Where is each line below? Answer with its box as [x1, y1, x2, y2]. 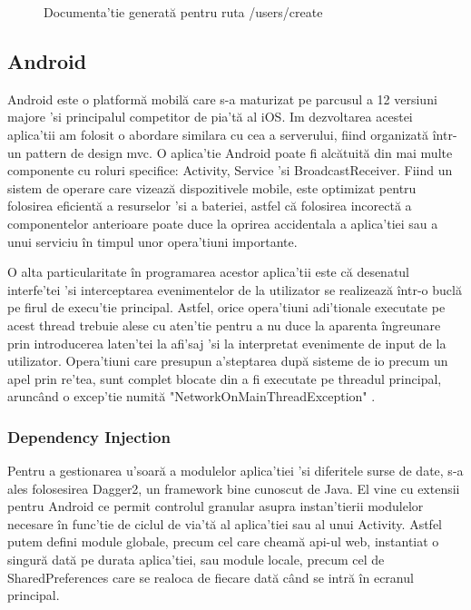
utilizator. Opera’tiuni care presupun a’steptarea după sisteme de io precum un [7, 351, 448, 370]
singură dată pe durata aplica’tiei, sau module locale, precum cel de [7, 550, 385, 569]
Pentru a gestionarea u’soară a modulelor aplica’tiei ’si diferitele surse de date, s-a [7, 461, 464, 480]
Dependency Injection [7, 425, 171, 448]
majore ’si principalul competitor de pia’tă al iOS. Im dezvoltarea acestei [7, 107, 413, 126]
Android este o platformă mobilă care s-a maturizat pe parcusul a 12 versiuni [7, 89, 437, 108]
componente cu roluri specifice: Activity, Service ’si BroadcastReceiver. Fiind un [7, 161, 453, 180]
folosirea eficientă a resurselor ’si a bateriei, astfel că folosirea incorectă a [7, 196, 412, 215]
